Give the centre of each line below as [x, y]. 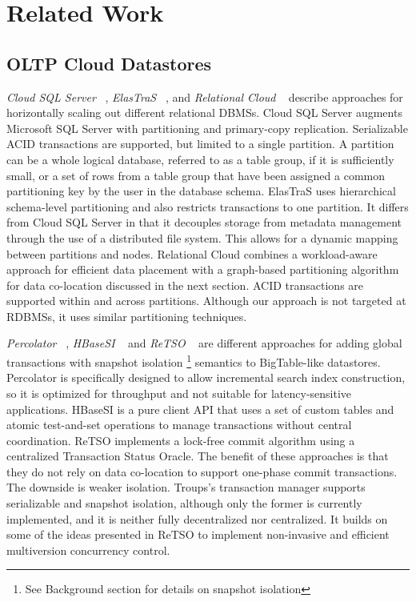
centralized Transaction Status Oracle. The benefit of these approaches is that [198, 456]
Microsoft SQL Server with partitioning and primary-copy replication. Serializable [207, 128]
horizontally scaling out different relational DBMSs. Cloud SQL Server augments [204, 112]
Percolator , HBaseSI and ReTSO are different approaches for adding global [204, 343]
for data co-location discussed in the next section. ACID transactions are [185, 285]
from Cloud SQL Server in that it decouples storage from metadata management [204, 222]
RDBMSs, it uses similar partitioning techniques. [127, 316]
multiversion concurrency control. [88, 550]
